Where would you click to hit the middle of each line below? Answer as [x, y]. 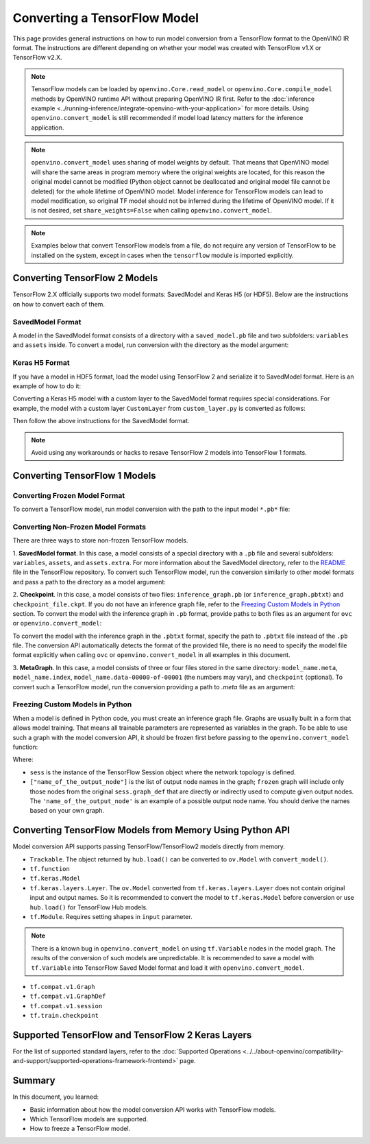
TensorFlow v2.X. [37, 58]
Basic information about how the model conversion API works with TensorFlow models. [153, 1109]
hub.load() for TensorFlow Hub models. [89, 907]
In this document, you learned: [56, 1097]
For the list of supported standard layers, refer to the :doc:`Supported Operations [127, 1051]
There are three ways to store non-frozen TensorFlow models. [100, 540]
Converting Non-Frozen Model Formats [79, 527]
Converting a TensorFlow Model [106, 18]
